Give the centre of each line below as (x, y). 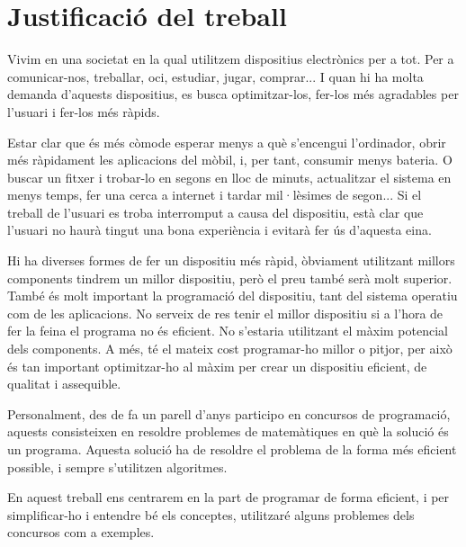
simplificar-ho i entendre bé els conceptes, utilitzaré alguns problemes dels (211, 514)
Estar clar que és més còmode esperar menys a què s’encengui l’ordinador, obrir (227, 142)
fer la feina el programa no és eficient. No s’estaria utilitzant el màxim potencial (228, 331)
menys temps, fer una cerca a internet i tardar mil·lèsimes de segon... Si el (215, 195)
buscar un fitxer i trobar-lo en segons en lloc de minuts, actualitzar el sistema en (229, 177)
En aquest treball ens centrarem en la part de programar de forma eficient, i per (229, 497)
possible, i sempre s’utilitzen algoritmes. (117, 466)
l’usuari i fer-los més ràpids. (84, 111)
